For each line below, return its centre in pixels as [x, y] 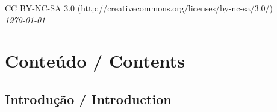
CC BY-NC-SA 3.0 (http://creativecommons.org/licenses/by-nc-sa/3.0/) [139, 8]
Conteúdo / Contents [95, 61]
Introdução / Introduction [88, 99]
